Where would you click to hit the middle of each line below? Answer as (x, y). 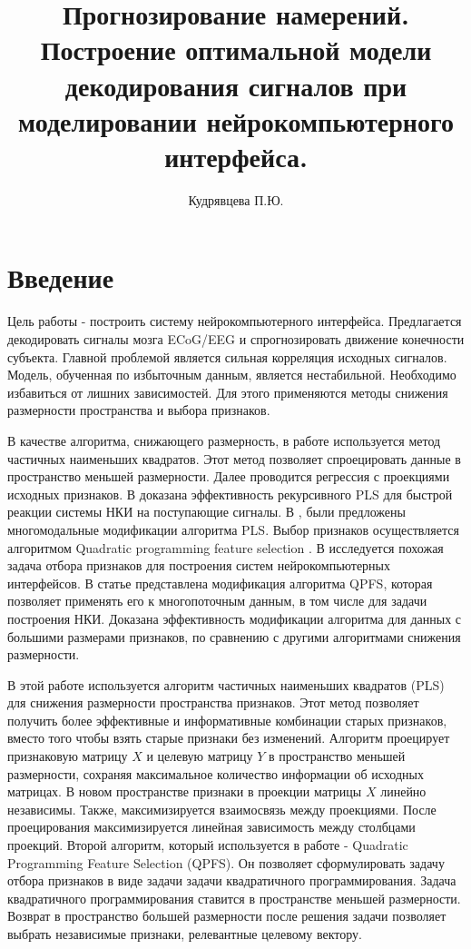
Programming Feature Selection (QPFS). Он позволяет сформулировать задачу (226, 862)
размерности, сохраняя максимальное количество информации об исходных (216, 773)
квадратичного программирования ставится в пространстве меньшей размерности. (234, 898)
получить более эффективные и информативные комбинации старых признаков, (227, 720)
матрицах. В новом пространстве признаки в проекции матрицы (185, 791)
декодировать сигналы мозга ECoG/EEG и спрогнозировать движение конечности (236, 339)
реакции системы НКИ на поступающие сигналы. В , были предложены (206, 512)
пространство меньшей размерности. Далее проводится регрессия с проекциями (229, 476)
